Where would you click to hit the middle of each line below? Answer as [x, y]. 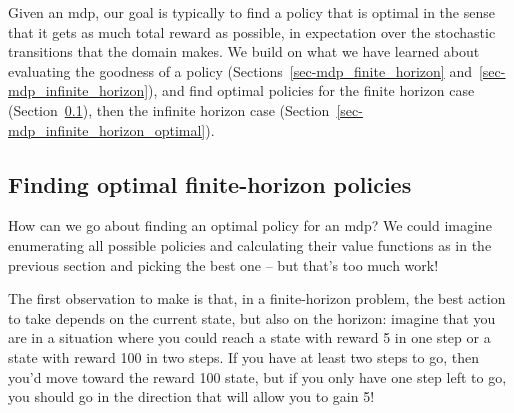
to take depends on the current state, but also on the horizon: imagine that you [252, 317]
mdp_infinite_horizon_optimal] [107, 129]
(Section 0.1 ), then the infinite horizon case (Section [169, 109]
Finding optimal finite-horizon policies [210, 183]
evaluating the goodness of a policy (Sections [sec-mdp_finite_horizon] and [240, 70]
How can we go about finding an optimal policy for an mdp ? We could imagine [250, 225]
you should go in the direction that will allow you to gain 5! [191, 396]
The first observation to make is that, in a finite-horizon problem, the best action [257, 298]
